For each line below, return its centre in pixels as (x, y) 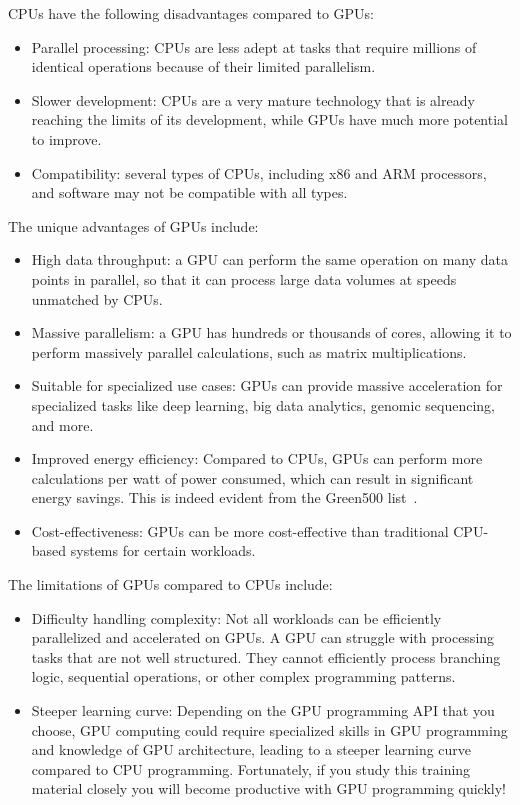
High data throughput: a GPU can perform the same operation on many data (269, 259)
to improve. (66, 138)
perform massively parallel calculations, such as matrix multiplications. (249, 351)
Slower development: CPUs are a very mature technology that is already (253, 99)
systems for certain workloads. (163, 550)
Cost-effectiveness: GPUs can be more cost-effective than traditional (240, 530)
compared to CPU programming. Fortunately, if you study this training (251, 768)
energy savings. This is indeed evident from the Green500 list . (224, 497)
